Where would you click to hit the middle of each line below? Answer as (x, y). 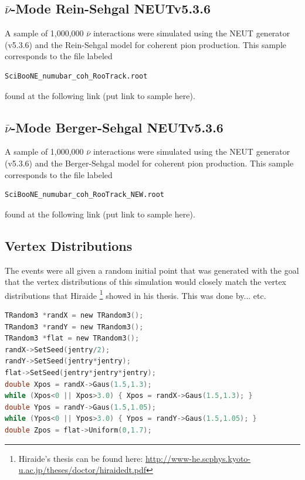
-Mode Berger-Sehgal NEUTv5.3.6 (117, 127)
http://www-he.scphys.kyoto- (198, 458)
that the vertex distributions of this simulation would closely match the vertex (146, 282)
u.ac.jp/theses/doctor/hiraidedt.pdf (82, 470)
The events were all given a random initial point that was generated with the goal (152, 270)
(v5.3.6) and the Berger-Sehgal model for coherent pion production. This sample (149, 163)
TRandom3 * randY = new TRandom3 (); (74, 327)
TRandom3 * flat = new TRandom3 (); (72, 338)
